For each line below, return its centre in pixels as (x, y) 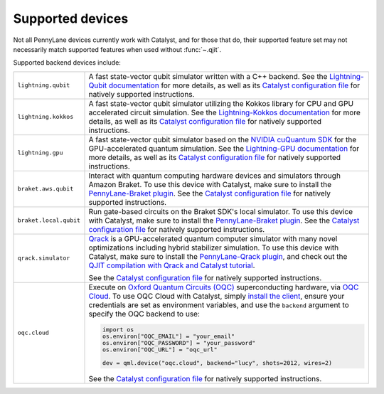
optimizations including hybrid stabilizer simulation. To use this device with (214, 247)
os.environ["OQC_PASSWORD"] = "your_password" (179, 342)
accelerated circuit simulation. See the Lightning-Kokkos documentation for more (224, 112)
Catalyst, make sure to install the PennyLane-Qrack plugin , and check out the (218, 256)
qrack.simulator (44, 259)
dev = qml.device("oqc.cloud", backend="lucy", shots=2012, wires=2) (217, 363)
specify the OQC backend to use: (144, 314)
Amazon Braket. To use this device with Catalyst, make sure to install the (210, 184)
